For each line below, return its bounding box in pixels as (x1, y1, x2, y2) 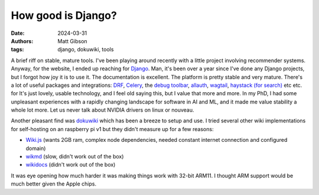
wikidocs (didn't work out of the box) (25, 161, 116, 168)
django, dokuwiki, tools (57, 46, 114, 53)
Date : (11, 30, 25, 37)
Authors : (11, 37, 34, 44)
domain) (25, 145, 46, 152)
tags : (11, 46, 24, 53)
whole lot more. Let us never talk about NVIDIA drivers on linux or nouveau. (11, 106, 194, 113)
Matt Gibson (57, 37, 88, 44)
